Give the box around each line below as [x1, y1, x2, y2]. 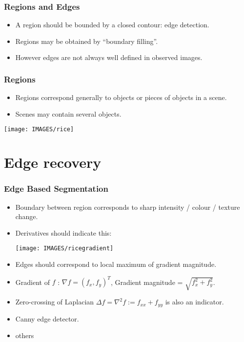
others [15, 330, 34, 340]
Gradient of [15, 277, 50, 287]
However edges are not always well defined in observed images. [15, 52, 203, 62]
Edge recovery [4, 152, 102, 172]
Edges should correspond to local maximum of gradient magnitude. [15, 259, 217, 269]
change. [15, 211, 38, 221]
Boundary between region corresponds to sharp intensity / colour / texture [15, 201, 240, 212]
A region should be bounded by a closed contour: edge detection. [15, 20, 209, 30]
